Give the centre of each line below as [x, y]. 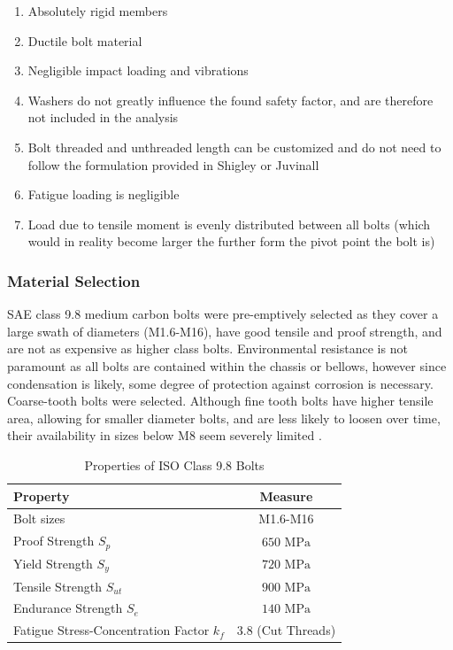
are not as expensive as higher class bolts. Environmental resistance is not [207, 348]
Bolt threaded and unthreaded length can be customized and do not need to [234, 147]
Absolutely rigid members [98, 11]
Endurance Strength [68, 608]
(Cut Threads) [296, 630]
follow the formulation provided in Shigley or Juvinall [173, 164]
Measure [286, 495]
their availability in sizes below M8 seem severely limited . [165, 435]
